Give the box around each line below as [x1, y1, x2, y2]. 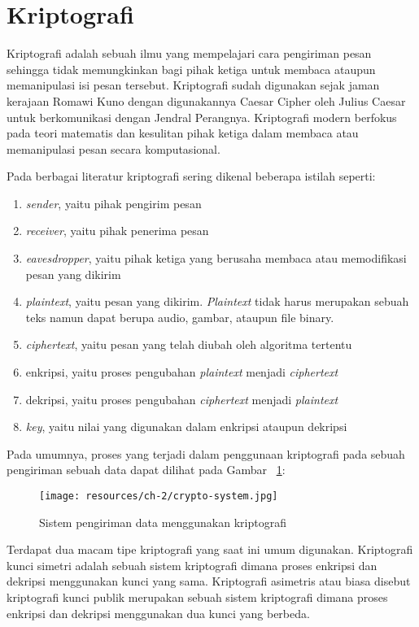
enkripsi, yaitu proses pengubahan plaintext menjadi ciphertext [25, 364, 338, 381]
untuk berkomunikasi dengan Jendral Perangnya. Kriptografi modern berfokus [7, 108, 397, 125]
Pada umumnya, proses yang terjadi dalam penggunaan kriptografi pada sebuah [7, 445, 405, 462]
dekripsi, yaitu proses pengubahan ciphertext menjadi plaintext [25, 390, 338, 407]
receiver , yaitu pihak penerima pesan [25, 222, 209, 239]
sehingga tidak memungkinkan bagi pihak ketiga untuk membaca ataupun [7, 60, 376, 77]
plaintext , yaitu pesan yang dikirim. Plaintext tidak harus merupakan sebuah [25, 293, 409, 310]
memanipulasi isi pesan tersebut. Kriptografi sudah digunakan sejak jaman [7, 76, 380, 94]
